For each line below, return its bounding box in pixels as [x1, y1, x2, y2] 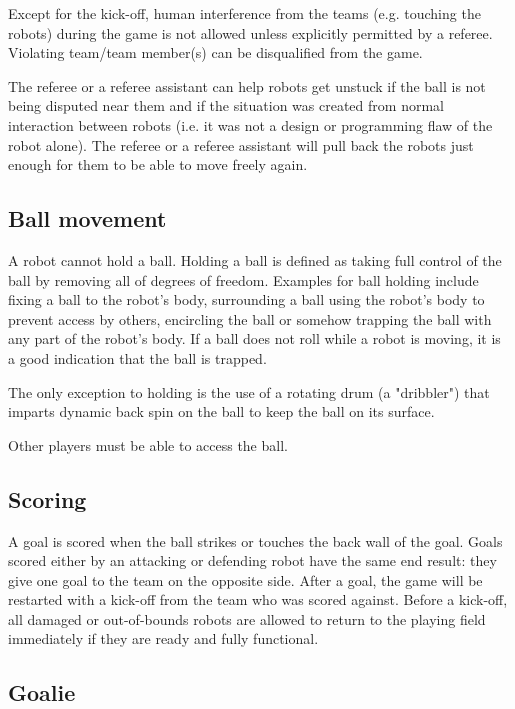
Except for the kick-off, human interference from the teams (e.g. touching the [8, 3, 481, 23]
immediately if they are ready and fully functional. [8, 628, 319, 649]
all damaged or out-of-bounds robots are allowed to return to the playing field [8, 608, 486, 629]
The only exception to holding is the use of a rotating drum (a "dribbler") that [8, 381, 490, 402]
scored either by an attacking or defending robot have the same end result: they [8, 550, 497, 571]
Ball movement [8, 203, 167, 234]
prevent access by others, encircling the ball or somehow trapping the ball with [8, 308, 492, 329]
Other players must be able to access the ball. [8, 434, 288, 455]
